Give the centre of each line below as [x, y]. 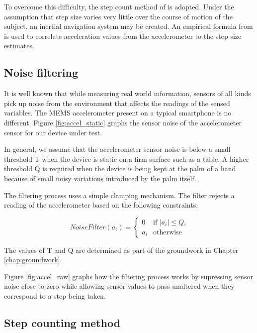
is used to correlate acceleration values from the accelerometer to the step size [123, 36]
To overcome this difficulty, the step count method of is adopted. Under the [119, 6]
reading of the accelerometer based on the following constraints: [101, 205]
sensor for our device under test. [53, 132]
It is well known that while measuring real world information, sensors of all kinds [128, 93]
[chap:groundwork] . [33, 260]
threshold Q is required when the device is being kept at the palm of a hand [120, 168]
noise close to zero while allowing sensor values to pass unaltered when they [119, 286]
